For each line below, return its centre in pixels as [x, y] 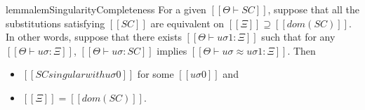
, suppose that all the [313, 9]
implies [172, 50]
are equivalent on [187, 23]
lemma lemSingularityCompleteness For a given [106, 9]
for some [155, 74]
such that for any [298, 37]
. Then [301, 50]
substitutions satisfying [55, 23]
